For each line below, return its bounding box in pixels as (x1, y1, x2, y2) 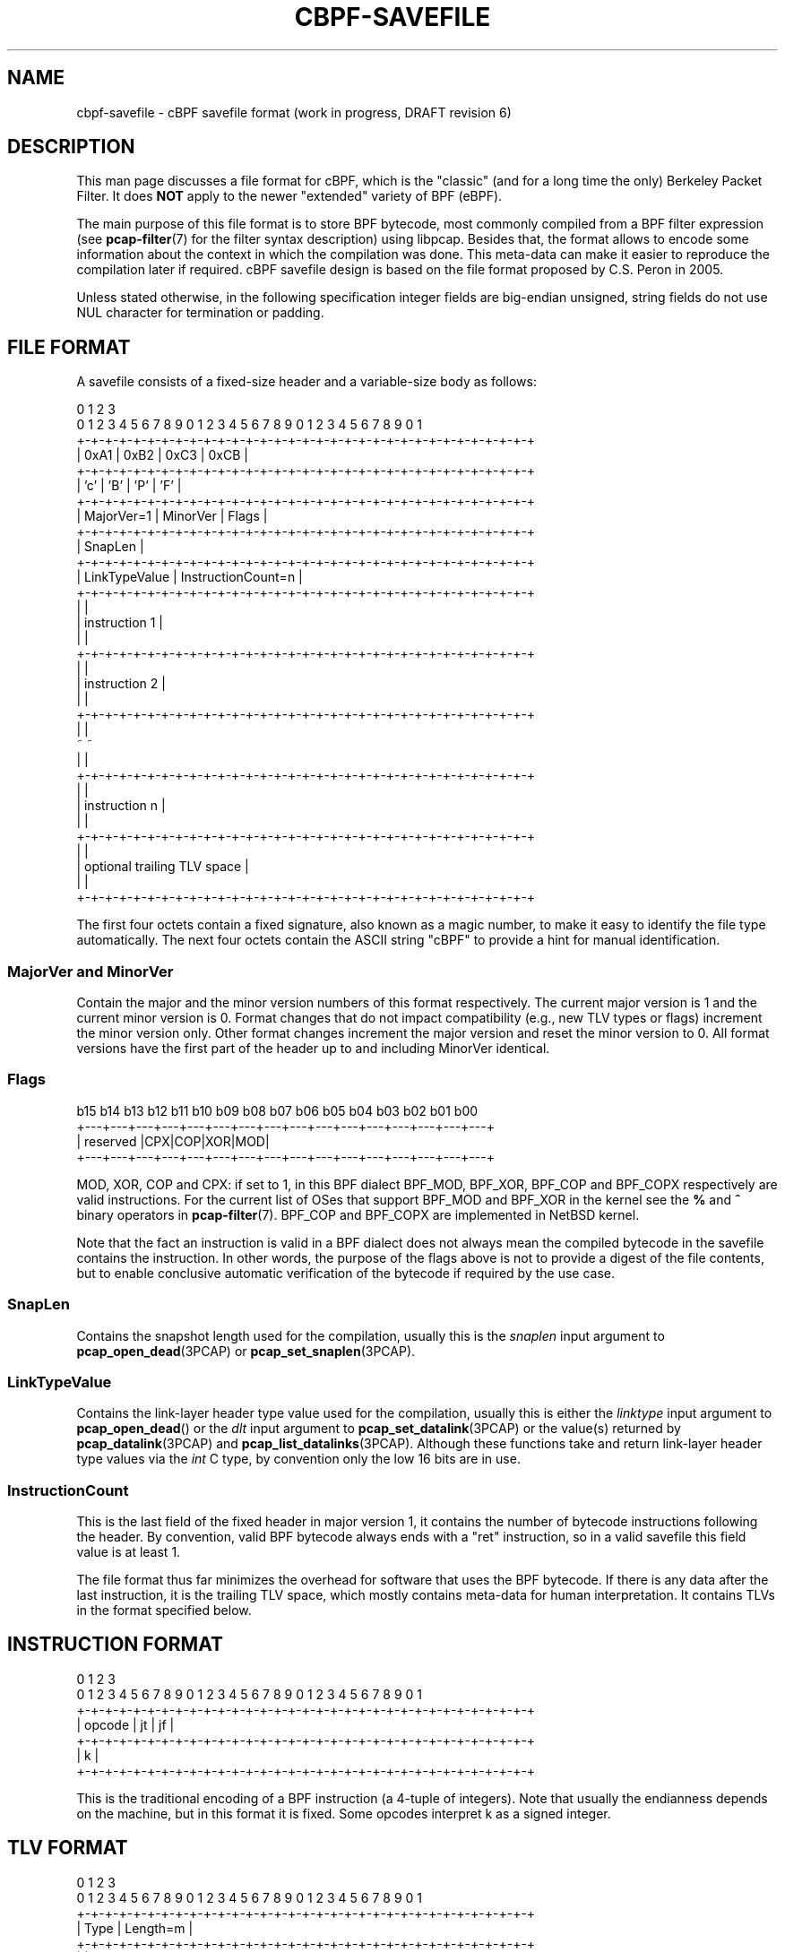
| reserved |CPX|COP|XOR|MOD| (76, 1133, 270, 1149)
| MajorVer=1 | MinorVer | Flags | (76, 508, 268, 524)
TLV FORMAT (7, 1836, 128, 1860)
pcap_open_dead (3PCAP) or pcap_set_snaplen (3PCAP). (76, 1343, 416, 1359)
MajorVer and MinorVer (7, 962, 174, 980)
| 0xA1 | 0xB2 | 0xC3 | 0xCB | (76, 447, 248, 463)
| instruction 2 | (76, 676, 166, 692)
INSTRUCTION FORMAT (7, 1633, 223, 1656)
